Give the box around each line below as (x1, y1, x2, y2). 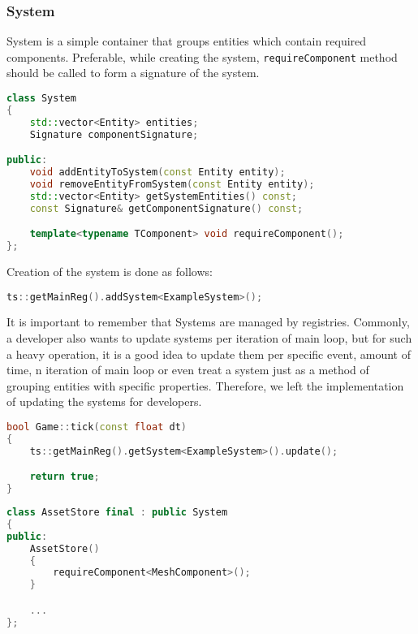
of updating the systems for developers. (6, 393, 202, 410)
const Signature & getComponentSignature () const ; (29, 202, 304, 214)
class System (6, 93, 76, 105)
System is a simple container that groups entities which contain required (6, 32, 367, 50)
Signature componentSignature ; (29, 128, 199, 140)
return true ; (29, 471, 100, 483)
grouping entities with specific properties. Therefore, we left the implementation (6, 377, 404, 394)
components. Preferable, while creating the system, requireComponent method (6, 48, 398, 65)
